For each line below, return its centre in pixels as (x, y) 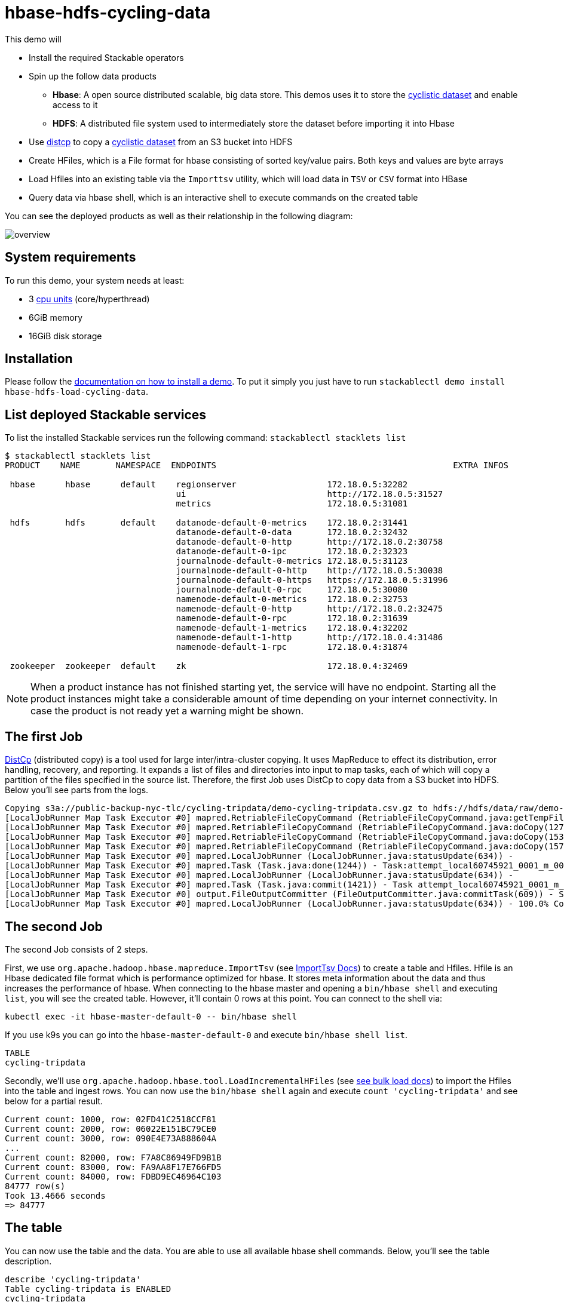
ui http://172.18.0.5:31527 (309, 494)
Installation (39, 359)
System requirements (70, 257)
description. (28, 1261)
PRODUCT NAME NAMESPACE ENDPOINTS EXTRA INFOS (257, 466)
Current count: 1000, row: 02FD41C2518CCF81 (111, 1119)
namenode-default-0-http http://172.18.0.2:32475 (309, 609)
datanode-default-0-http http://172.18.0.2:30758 (309, 542)
